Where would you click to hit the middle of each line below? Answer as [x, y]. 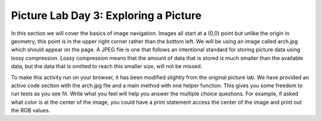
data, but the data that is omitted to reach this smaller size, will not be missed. [107, 66]
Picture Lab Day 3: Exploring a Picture [106, 15]
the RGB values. [31, 110]
